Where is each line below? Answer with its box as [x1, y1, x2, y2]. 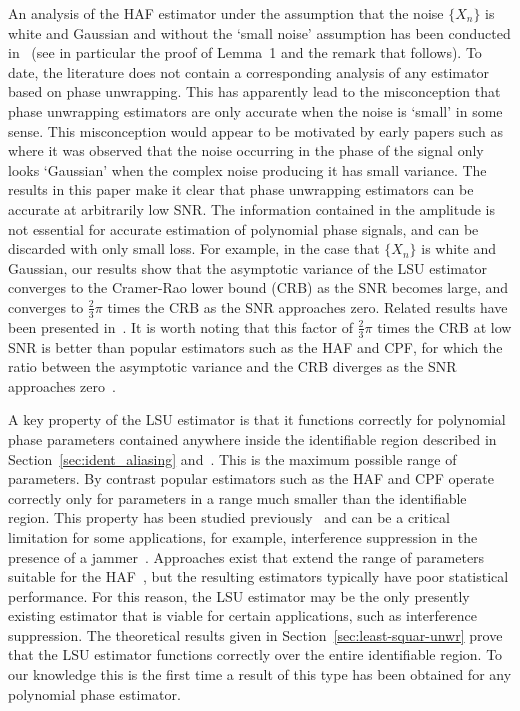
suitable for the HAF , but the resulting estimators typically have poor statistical [8, 566, 509, 587]
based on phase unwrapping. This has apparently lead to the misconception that [8, 81, 501, 102]
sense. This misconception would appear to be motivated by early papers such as [8, 120, 503, 141]
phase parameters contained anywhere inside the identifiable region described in [8, 428, 497, 449]
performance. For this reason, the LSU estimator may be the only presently [8, 585, 470, 606]
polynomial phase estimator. [8, 683, 181, 704]
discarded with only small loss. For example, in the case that [8, 238, 380, 259]
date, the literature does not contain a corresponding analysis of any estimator [8, 61, 489, 82]
